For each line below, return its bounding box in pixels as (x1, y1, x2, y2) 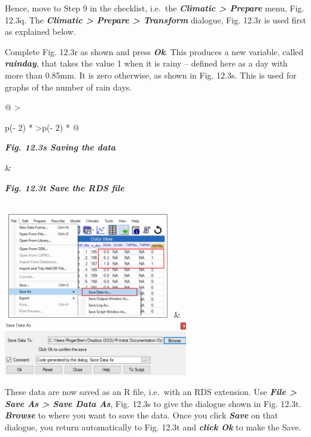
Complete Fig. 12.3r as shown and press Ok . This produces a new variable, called (5, 45, 304, 58)
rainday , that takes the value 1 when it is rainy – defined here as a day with (5, 57, 288, 70)
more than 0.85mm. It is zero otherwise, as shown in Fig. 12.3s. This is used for (5, 68, 297, 81)
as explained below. (5, 25, 76, 38)
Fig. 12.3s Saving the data (5, 141, 116, 153)
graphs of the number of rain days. (5, 80, 132, 93)
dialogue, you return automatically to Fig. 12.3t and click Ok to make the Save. (5, 420, 301, 433)
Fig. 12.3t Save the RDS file (5, 181, 124, 194)
